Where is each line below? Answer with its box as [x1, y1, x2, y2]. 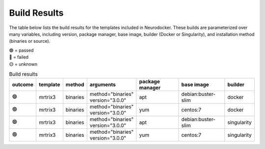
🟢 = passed [9, 47, 34, 53]
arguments [89, 81, 116, 88]
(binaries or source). [9, 38, 51, 44]
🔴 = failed [9, 54, 29, 60]
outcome [12, 81, 34, 88]
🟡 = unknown [9, 61, 38, 67]
